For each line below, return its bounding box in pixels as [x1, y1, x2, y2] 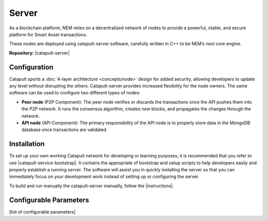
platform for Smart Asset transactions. [9, 31, 87, 37]
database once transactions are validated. [21, 127, 108, 133]
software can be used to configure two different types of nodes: [9, 90, 140, 96]
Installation [9, 140, 45, 148]
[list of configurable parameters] [9, 209, 76, 215]
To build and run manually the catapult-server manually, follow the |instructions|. [9, 183, 174, 189]
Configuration [9, 63, 54, 72]
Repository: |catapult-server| [9, 50, 70, 56]
